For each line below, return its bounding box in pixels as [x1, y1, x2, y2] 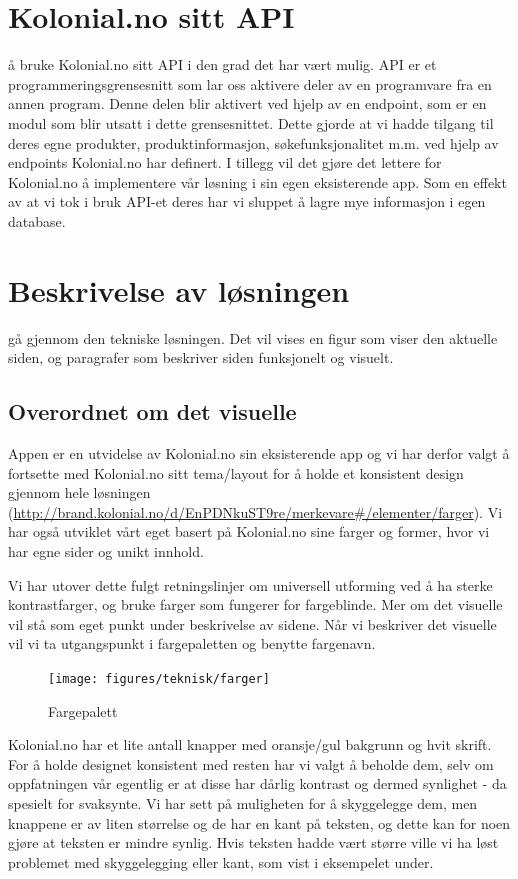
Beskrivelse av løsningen [8, 269, 350, 310]
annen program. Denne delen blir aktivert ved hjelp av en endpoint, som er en [8, 93, 487, 114]
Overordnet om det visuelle [8, 396, 297, 427]
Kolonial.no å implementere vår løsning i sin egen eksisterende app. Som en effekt [8, 171, 507, 192]
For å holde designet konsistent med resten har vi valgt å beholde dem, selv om [8, 753, 494, 774]
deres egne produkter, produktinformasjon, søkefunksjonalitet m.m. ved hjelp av [8, 132, 499, 153]
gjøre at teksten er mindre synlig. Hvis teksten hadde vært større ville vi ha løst [8, 832, 499, 853]
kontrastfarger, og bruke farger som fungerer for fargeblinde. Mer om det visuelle [8, 594, 503, 615]
